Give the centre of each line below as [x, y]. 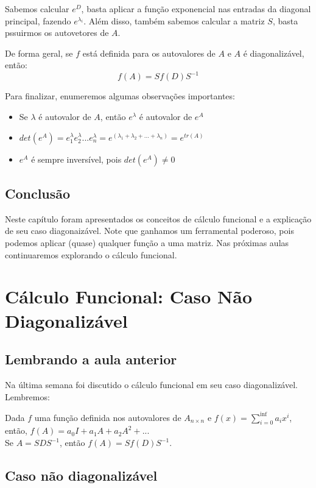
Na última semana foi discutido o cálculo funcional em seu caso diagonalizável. [151, 384]
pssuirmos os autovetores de [57, 33]
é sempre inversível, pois [76, 159]
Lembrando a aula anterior [91, 359]
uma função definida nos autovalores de [108, 417]
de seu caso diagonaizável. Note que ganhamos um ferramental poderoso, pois [149, 231]
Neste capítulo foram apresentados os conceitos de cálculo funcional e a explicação [158, 218]
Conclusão [38, 193]
